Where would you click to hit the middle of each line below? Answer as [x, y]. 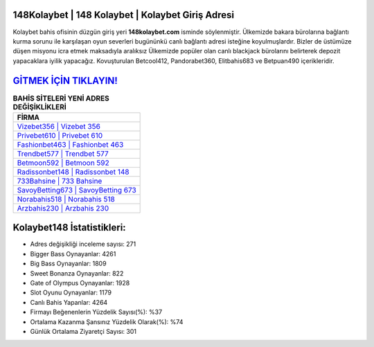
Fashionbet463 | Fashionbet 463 [70, 144]
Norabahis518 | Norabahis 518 [66, 199]
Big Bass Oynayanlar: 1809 [68, 264]
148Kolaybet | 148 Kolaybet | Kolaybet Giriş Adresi [124, 15]
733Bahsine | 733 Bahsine [60, 181]
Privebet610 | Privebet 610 [60, 135]
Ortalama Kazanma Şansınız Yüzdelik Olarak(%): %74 [107, 321]
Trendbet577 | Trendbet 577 [63, 154]
